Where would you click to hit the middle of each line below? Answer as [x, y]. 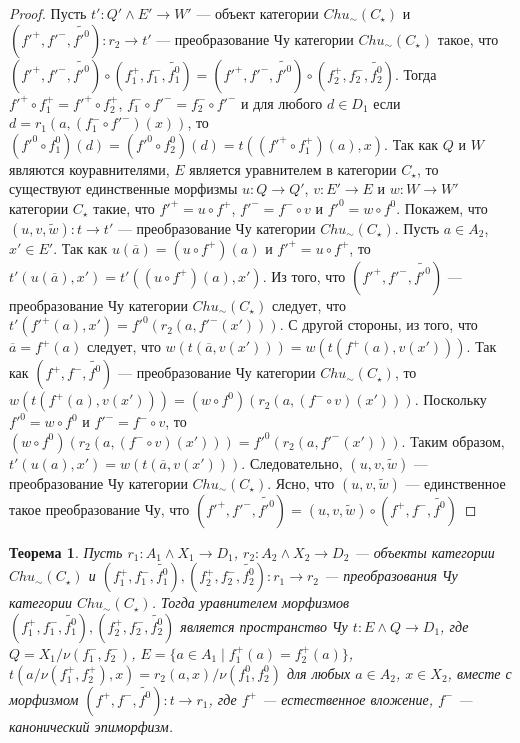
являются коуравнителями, [89, 168]
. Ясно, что [301, 482]
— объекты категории [424, 551]
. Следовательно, [292, 462]
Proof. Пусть [48, 13]
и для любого [281, 102]
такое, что [468, 38]
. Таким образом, [453, 440]
